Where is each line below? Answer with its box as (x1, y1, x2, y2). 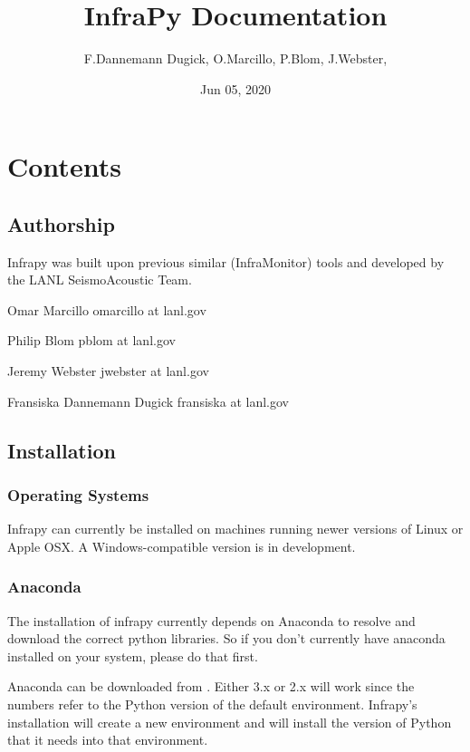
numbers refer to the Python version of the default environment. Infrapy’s (7, 695, 417, 714)
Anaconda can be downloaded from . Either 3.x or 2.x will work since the (7, 677, 415, 696)
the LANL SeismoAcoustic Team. (7, 270, 192, 289)
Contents (7, 148, 121, 185)
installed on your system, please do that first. (7, 646, 258, 665)
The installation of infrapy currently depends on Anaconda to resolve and (7, 611, 416, 630)
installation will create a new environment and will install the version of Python (7, 712, 452, 731)
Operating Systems (7, 483, 149, 506)
